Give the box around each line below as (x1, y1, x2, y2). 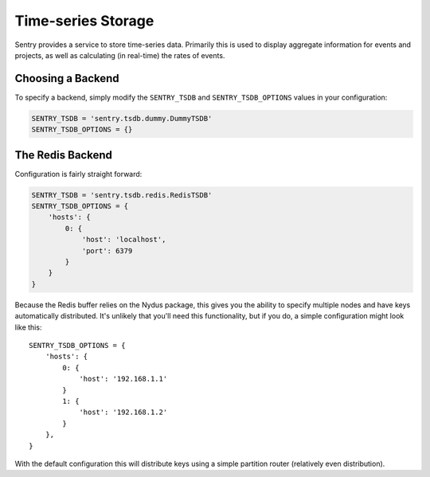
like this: (14, 323, 42, 332)
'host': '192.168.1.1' (79, 374, 168, 384)
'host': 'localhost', (81, 235, 166, 244)
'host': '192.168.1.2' (79, 408, 168, 417)
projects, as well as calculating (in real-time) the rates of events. (14, 50, 225, 60)
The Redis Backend (14, 148, 113, 162)
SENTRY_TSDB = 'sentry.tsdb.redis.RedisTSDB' (31, 190, 213, 199)
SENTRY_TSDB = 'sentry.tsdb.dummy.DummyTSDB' (31, 114, 213, 123)
